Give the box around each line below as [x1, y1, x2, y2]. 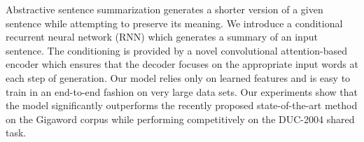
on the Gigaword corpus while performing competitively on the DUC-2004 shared [6, 111, 355, 126]
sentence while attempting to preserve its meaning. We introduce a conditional [6, 15, 343, 30]
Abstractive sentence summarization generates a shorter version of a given [6, 2, 323, 16]
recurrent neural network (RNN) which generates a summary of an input [6, 29, 318, 44]
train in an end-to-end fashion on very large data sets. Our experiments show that [6, 84, 358, 99]
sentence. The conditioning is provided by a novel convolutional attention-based [6, 43, 347, 57]
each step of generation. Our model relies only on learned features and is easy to [6, 70, 351, 85]
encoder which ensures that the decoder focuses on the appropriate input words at [6, 57, 358, 71]
